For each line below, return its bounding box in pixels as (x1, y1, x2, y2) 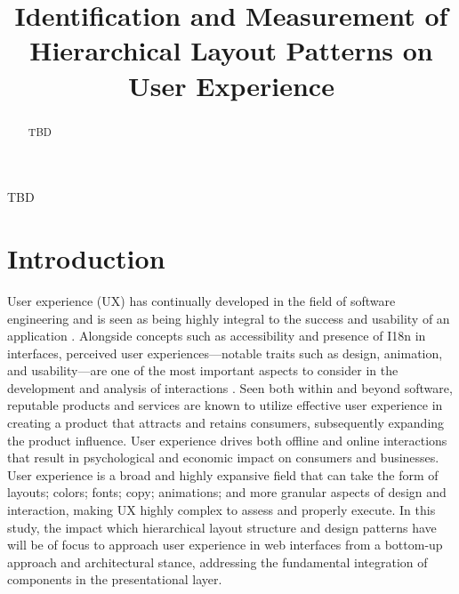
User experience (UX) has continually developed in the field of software (7, 291, 396, 309)
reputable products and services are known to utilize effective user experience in (7, 396, 443, 414)
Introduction (7, 239, 165, 276)
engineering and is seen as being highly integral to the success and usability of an (7, 309, 450, 327)
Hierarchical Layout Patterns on (29, 32, 433, 68)
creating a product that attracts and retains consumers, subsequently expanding (7, 413, 445, 432)
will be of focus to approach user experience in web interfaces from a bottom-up (7, 535, 443, 554)
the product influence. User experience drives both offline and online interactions (7, 430, 447, 449)
